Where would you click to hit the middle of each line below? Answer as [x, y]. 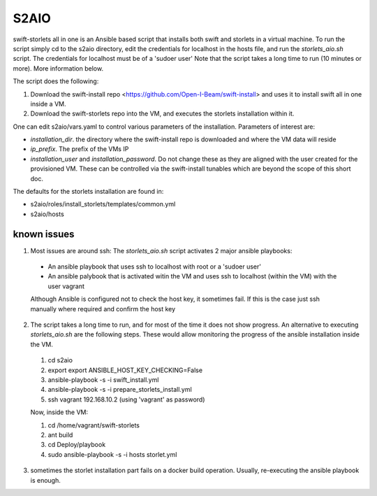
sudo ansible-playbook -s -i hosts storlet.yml [112, 454]
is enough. [45, 480]
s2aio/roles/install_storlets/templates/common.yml [103, 204]
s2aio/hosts [47, 214]
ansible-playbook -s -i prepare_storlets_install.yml [120, 390]
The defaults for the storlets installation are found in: [88, 192]
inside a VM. [48, 104]
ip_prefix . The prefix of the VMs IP [80, 149]
